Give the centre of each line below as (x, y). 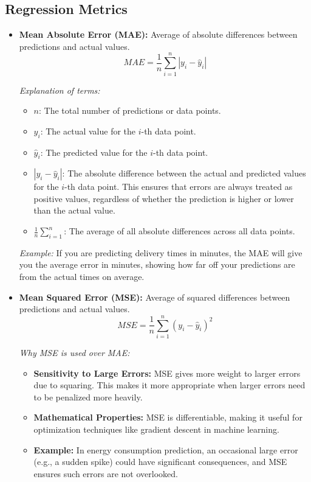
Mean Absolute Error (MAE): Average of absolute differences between (158, 34)
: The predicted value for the (94, 152)
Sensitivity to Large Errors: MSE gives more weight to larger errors (167, 373)
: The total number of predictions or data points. (130, 110)
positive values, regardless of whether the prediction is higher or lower (164, 198)
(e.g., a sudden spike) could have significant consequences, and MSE (160, 462)
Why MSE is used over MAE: (74, 352)
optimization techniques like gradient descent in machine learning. (156, 429)
